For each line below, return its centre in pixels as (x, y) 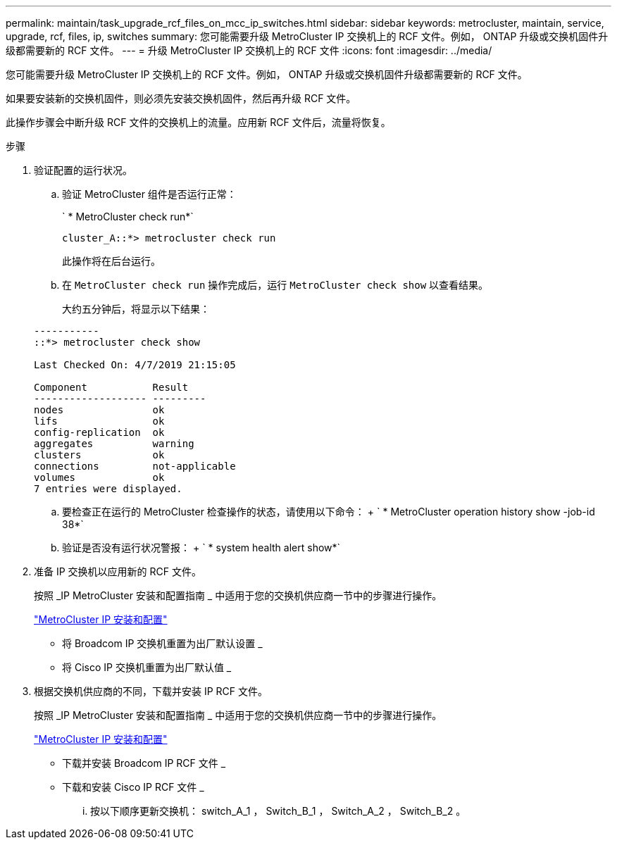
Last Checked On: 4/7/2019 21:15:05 (135, 365)
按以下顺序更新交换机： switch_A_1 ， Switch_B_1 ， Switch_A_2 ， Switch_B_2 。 (278, 811)
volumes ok (99, 477)
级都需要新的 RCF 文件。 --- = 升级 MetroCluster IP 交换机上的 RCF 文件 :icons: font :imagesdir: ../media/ (249, 50)
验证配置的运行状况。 (83, 170)
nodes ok (99, 410)
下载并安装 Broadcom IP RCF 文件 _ (144, 763)
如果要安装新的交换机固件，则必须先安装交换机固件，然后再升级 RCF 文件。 (181, 98)
